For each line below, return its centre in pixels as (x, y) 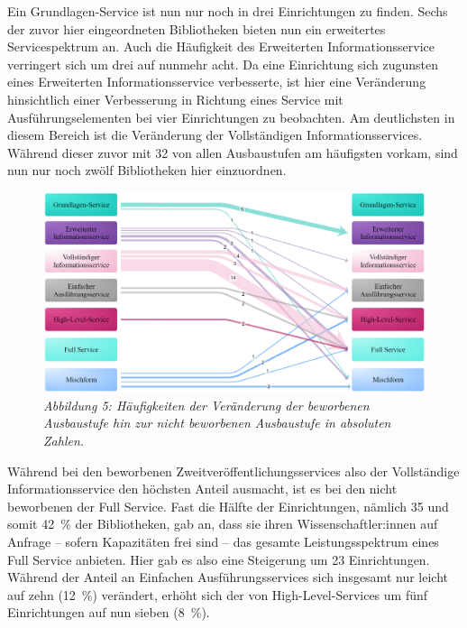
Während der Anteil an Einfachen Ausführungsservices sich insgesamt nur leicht (228, 577)
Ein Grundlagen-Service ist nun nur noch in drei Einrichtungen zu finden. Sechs (228, 11)
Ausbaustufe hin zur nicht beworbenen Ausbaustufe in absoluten (217, 423)
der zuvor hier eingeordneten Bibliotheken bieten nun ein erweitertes (197, 28)
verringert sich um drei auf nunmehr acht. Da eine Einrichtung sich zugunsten (223, 64)
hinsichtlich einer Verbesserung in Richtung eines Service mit (175, 99)
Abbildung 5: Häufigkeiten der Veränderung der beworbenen (206, 405)
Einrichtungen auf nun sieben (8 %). (109, 612)
